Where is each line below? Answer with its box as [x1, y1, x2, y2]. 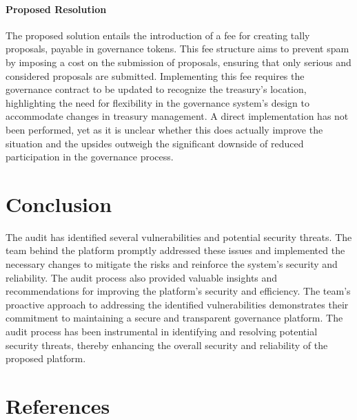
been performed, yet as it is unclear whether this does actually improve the [6, 122, 323, 136]
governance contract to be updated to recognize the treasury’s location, [6, 82, 307, 96]
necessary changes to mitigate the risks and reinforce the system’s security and [6, 257, 338, 271]
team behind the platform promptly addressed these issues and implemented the [6, 243, 345, 258]
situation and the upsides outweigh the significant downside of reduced [6, 136, 304, 150]
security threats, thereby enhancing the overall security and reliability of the [6, 337, 328, 352]
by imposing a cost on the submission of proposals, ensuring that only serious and [6, 54, 351, 69]
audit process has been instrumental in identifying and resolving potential [6, 324, 318, 339]
